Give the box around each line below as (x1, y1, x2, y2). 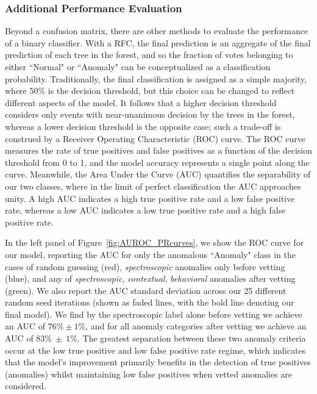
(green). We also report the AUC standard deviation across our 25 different (5, 284, 287, 296)
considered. (5, 379, 46, 392)
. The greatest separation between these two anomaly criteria (77, 332, 306, 345)
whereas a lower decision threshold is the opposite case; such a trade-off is (5, 120, 281, 132)
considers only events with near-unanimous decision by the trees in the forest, (5, 108, 295, 121)
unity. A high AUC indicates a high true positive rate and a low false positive (5, 192, 295, 204)
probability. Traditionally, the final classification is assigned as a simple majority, (5, 72, 307, 85)
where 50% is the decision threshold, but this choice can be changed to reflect (5, 84, 295, 97)
